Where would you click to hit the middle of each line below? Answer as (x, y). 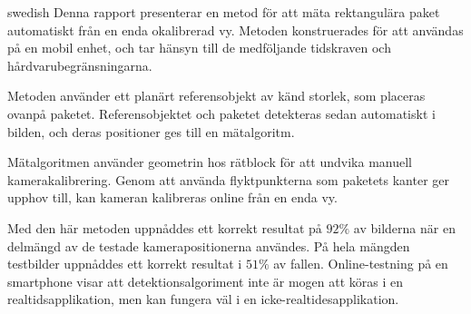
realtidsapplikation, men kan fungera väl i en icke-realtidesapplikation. (203, 299)
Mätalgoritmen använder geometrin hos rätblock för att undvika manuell (210, 162)
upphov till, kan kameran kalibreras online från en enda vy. (172, 197)
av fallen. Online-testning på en (361, 264)
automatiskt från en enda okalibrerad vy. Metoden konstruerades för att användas (235, 29)
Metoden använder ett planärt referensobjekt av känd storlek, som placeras (216, 96)
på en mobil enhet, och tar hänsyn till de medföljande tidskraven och (199, 48)
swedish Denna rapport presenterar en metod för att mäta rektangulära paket (224, 12)
